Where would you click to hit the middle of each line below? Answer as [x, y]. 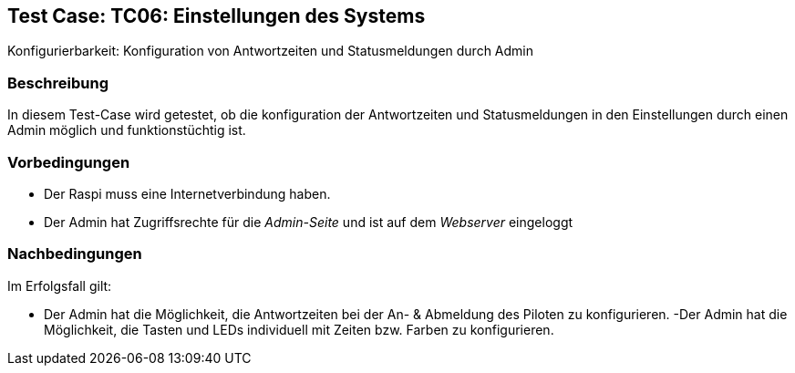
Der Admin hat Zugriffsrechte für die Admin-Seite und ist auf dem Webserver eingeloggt [309, 222]
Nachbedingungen [75, 254]
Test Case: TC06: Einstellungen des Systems [217, 16]
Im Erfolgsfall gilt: [60, 285]
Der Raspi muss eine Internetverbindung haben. [187, 193]
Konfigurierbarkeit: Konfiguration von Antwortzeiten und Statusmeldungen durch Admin [271, 51]
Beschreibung [58, 83]
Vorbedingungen [69, 162]
